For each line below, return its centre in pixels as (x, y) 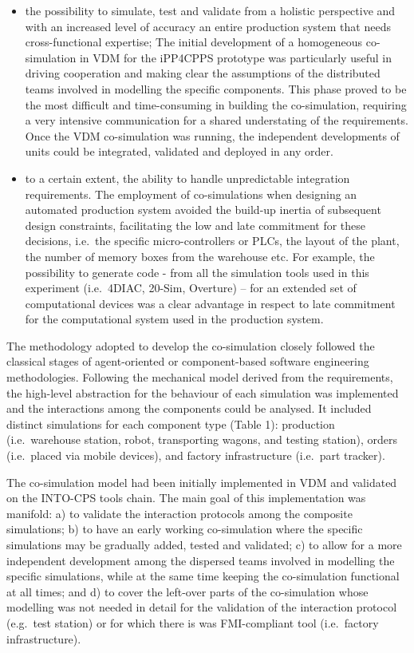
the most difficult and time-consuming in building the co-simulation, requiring (216, 104)
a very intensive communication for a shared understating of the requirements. (217, 120)
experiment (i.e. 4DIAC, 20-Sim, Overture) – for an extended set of (191, 288)
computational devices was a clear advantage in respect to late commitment (210, 303)
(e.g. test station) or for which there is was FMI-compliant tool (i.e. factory (193, 622)
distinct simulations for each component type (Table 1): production (171, 423)
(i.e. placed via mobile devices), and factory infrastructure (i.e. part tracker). (196, 455)
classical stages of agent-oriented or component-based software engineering (188, 361)
